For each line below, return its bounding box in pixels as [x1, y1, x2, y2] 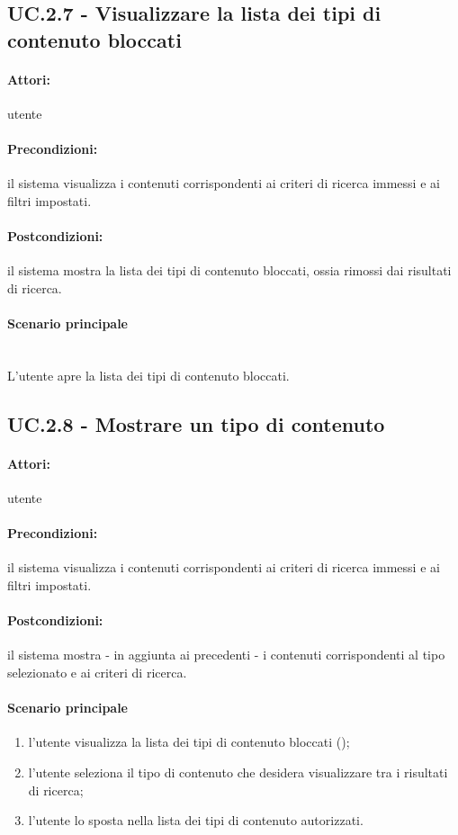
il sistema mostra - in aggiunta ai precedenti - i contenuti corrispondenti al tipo [7, 645, 445, 664]
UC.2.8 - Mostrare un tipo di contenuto [7, 409, 385, 437]
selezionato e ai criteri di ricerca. [7, 663, 187, 682]
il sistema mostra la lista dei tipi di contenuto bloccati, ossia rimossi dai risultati [7, 261, 452, 280]
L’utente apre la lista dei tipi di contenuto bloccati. [7, 365, 290, 384]
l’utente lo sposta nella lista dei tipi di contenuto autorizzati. [28, 811, 364, 830]
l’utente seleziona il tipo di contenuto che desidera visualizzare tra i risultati [28, 763, 448, 782]
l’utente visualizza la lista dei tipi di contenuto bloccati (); [28, 732, 350, 751]
